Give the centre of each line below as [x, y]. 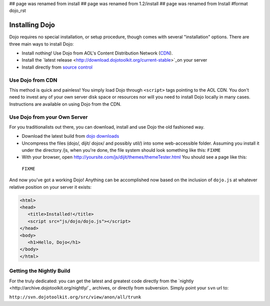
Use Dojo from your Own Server [48, 117]
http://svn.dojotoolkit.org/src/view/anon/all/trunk [75, 297]
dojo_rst [17, 11]
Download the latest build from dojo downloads [70, 136]
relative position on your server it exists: [50, 187]
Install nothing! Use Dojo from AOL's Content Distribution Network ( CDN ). [97, 53]
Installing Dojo [32, 25]
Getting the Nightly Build [40, 271]
